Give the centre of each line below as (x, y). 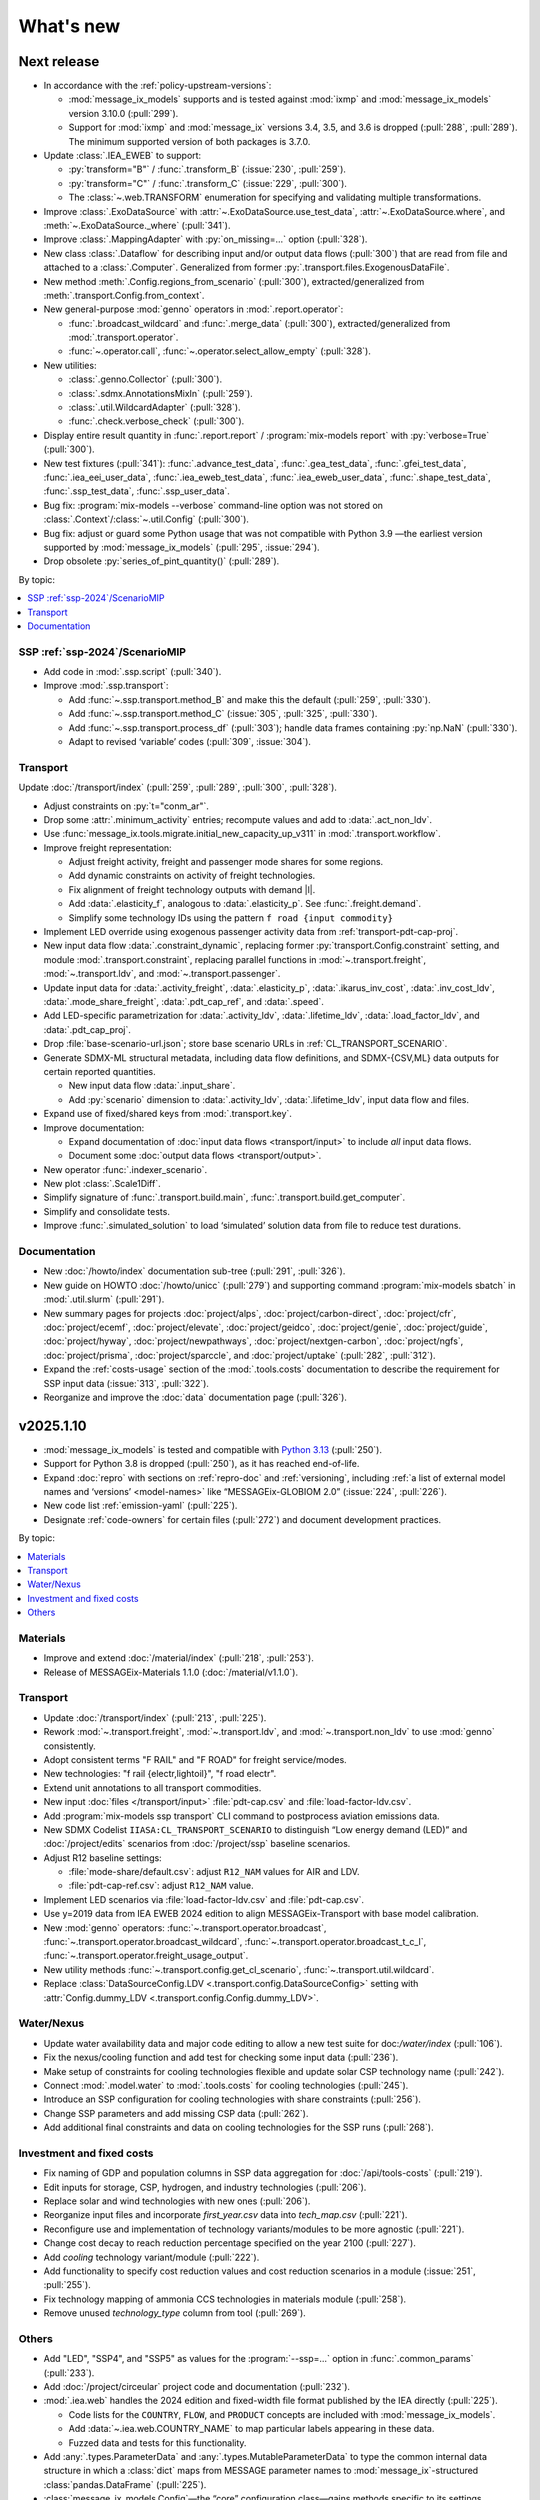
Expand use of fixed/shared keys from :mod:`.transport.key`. (167, 1114)
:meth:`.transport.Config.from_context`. (124, 295)
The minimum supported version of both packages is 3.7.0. (189, 141)
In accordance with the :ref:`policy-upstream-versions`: (157, 86)
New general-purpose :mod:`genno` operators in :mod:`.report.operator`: (193, 309)
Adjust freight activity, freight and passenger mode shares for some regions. (226, 862)
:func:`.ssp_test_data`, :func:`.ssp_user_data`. (136, 491)
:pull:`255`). (67, 2285)
